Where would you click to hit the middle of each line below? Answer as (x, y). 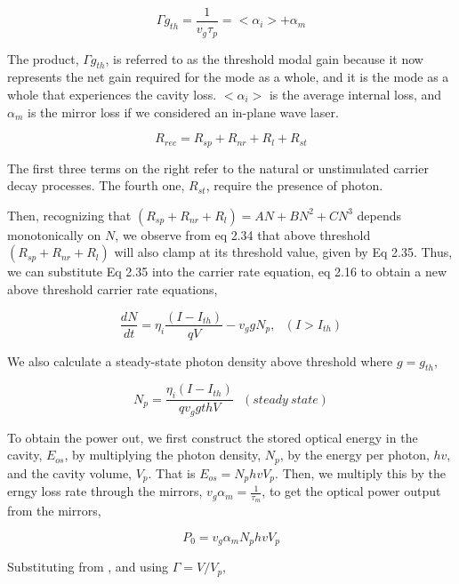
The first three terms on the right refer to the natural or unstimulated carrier (218, 168)
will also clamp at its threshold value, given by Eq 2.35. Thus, (283, 252)
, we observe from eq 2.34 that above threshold (243, 234)
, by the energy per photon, (354, 455)
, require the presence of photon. (294, 185)
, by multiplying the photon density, (163, 455)
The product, (43, 58)
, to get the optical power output (351, 491)
